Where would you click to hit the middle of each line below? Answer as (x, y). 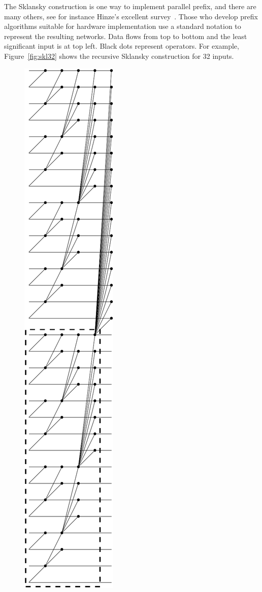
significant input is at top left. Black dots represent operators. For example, (122, 46)
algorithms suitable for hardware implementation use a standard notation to (123, 26)
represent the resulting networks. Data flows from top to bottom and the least (126, 36)
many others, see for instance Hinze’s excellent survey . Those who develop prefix (131, 16)
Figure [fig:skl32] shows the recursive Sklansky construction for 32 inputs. (119, 56)
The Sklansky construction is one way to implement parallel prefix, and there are (130, 6)
